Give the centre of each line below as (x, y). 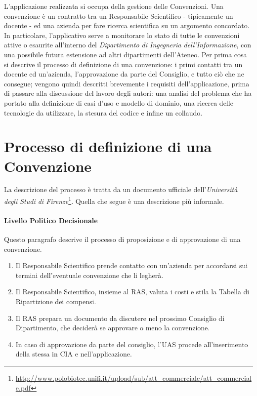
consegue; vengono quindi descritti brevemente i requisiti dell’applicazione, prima (127, 83)
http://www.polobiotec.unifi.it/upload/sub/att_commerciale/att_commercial (133, 378)
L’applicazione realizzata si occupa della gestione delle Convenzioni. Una (114, 6)
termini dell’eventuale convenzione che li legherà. (89, 275)
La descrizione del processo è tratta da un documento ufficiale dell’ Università (121, 189)
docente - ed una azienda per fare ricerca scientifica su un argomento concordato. (127, 25)
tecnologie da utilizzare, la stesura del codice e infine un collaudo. (103, 112)
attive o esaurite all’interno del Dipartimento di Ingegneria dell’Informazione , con (128, 45)
